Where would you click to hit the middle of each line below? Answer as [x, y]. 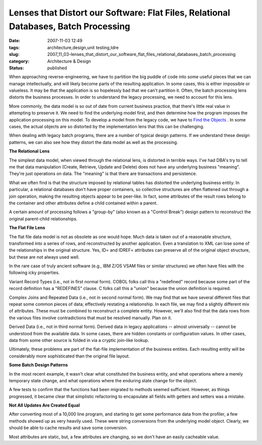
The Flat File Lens [27, 228]
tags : [14, 47]
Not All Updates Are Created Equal [44, 405]
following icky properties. [34, 273]
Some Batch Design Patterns [38, 365]
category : [19, 61]
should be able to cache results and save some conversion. [68, 428]
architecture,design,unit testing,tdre [83, 47]
